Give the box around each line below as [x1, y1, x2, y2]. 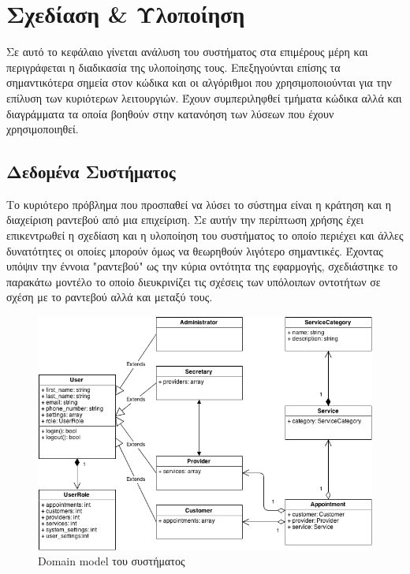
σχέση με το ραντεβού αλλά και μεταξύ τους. [6, 289, 213, 305]
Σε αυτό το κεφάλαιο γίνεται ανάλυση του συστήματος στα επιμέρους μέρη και [6, 43, 368, 60]
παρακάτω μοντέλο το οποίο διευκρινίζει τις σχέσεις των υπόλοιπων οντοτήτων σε [6, 273, 381, 289]
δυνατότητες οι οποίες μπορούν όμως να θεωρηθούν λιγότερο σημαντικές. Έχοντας [6, 242, 383, 259]
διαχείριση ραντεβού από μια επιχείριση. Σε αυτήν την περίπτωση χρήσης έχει [6, 211, 364, 228]
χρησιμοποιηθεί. [6, 121, 79, 137]
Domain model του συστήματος [38, 553, 185, 569]
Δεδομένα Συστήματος [6, 159, 176, 184]
